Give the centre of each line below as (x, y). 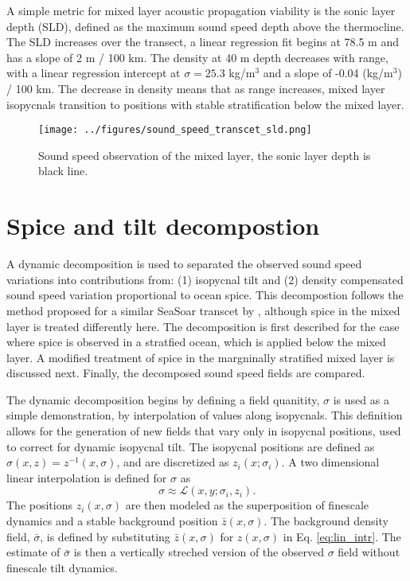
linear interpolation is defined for (87, 477)
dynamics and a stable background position (112, 521)
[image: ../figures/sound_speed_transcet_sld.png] (175, 130)
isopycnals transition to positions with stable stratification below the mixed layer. (205, 104)
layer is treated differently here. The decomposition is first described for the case (203, 326)
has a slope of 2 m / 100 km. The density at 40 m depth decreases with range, (197, 57)
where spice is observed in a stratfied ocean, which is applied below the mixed (196, 342)
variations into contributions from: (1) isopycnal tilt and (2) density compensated (205, 279)
